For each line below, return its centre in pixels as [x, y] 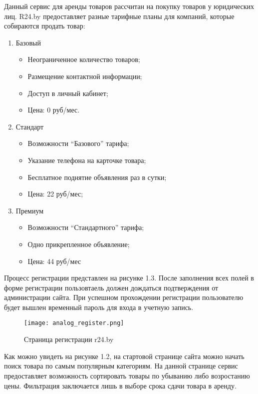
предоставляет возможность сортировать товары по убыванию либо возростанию [127, 375]
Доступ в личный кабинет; [68, 93]
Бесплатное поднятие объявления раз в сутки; [97, 177]
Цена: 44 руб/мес [54, 261]
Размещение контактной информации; [85, 76]
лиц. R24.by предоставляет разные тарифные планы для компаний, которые [119, 16]
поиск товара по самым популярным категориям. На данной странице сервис [121, 366]
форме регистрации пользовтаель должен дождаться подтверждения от [111, 287]
